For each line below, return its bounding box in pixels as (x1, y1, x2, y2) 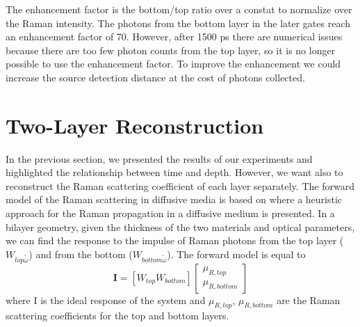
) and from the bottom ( (28, 246, 133, 261)
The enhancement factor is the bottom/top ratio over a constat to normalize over (6, 2, 352, 16)
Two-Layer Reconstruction (6, 111, 264, 139)
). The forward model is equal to (167, 246, 306, 261)
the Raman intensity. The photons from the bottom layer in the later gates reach (6, 15, 351, 30)
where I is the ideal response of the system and (6, 292, 206, 307)
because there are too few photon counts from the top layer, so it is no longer (6, 42, 336, 57)
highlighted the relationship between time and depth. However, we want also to (6, 165, 343, 180)
